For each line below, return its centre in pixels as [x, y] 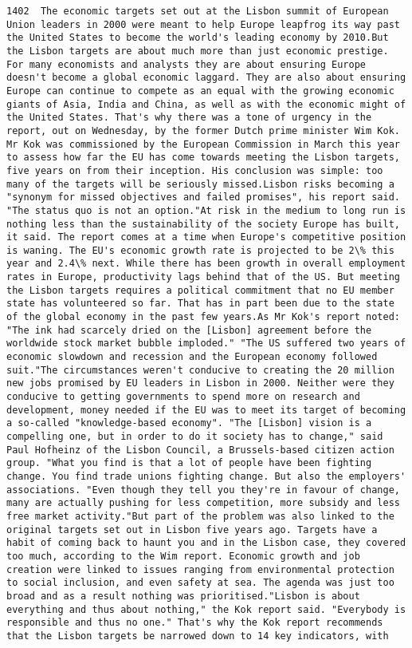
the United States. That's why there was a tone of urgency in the [189, 118]
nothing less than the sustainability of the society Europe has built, [203, 224]
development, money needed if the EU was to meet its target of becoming [206, 410]
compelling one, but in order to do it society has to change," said [195, 437]
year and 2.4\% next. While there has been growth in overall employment [206, 264]
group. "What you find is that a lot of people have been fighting [189, 463]
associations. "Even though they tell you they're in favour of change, [203, 490]
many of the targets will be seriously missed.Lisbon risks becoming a [200, 184]
